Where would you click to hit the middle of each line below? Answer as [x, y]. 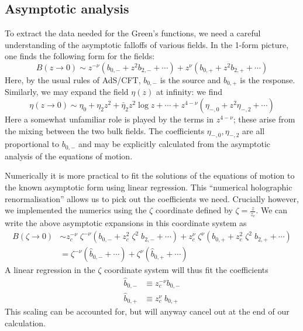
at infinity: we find [189, 92]
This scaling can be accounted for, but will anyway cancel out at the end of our [147, 311]
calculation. [25, 323]
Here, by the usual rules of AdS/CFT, [73, 79]
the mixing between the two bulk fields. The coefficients [105, 130]
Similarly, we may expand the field [67, 92]
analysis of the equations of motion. [69, 156]
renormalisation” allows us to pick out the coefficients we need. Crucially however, [152, 198]
